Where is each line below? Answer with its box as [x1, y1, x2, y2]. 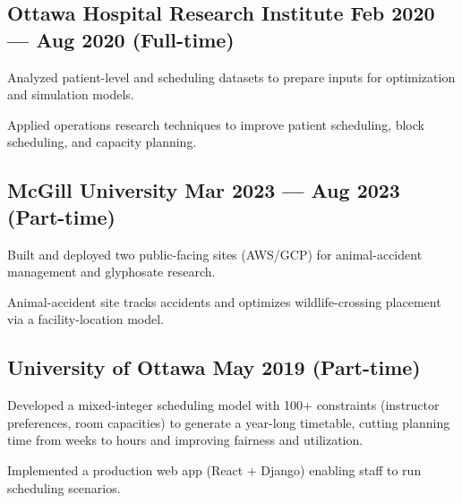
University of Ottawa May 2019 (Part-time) [7, 354, 421, 381]
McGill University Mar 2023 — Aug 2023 [7, 176, 400, 204]
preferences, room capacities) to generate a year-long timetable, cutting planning [7, 413, 450, 431]
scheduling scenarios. [7, 478, 121, 497]
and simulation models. [7, 85, 134, 104]
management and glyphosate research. [7, 262, 216, 281]
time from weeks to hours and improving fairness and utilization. [7, 431, 364, 449]
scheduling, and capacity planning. [7, 132, 197, 151]
